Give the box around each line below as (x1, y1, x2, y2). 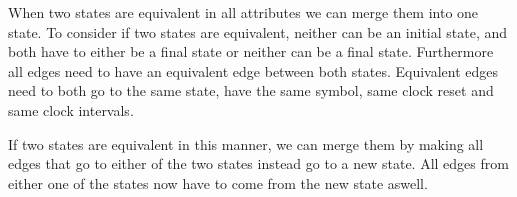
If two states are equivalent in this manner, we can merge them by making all (8, 133, 484, 154)
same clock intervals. (8, 99, 134, 120)
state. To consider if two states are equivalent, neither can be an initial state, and (8, 21, 508, 42)
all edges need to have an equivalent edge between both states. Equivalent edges (8, 60, 499, 81)
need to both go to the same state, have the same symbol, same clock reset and (8, 80, 494, 101)
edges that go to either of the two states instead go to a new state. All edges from (8, 153, 509, 174)
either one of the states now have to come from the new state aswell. (8, 172, 428, 193)
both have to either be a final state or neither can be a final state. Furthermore (8, 41, 494, 62)
